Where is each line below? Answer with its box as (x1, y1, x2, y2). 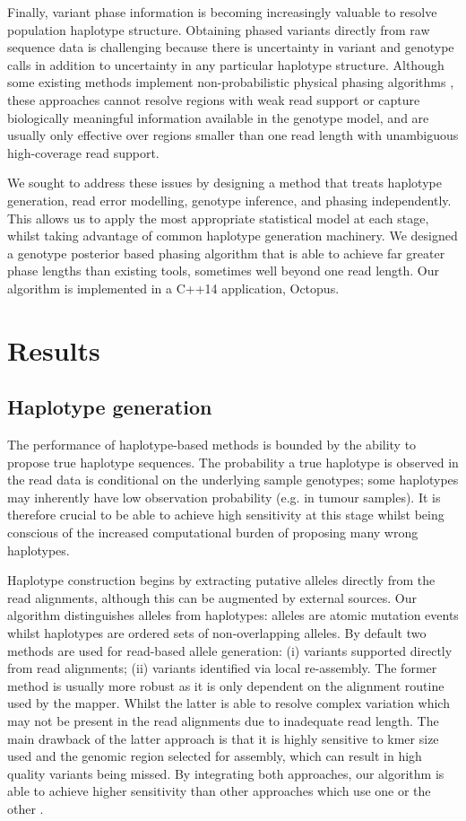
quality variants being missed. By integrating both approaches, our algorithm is (7, 764, 444, 782)
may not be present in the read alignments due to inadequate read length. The (7, 711, 439, 729)
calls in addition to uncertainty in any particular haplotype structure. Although (7, 55, 444, 74)
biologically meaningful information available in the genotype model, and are (7, 108, 429, 127)
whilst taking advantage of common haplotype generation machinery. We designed (7, 226, 458, 245)
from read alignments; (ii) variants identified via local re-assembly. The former (7, 659, 437, 677)
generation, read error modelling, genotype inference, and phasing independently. (7, 190, 452, 209)
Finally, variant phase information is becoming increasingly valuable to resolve (7, 3, 437, 21)
